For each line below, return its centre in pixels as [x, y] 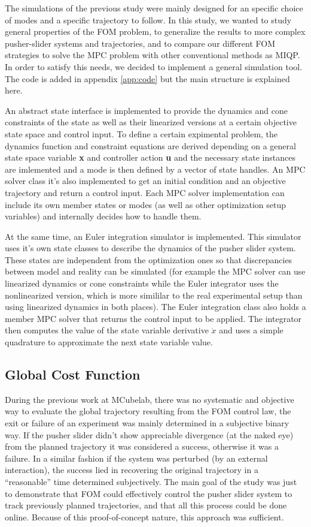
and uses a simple [251, 330]
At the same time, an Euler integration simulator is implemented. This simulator [153, 236]
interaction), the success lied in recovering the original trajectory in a [132, 470]
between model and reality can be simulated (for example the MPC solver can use [155, 271]
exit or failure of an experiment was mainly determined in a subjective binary [147, 423]
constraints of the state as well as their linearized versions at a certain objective [151, 122]
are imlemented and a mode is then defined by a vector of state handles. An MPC [155, 169]
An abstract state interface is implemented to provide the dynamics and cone [146, 110]
